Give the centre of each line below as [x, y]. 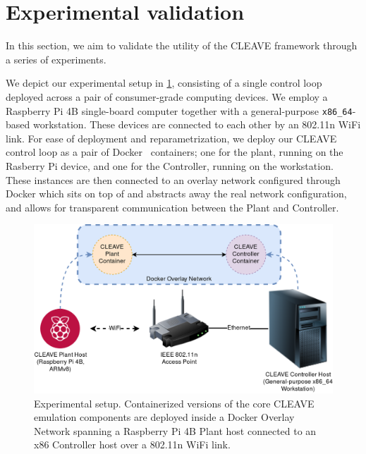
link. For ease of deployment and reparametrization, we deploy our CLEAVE [171, 138]
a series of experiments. [56, 59]
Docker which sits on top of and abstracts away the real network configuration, [176, 194]
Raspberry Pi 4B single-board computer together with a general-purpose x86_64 [179, 110]
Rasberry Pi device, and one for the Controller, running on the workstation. [170, 165]
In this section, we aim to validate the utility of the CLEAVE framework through [182, 45]
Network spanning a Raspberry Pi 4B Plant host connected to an [175, 430]
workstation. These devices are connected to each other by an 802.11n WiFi [197, 124]
